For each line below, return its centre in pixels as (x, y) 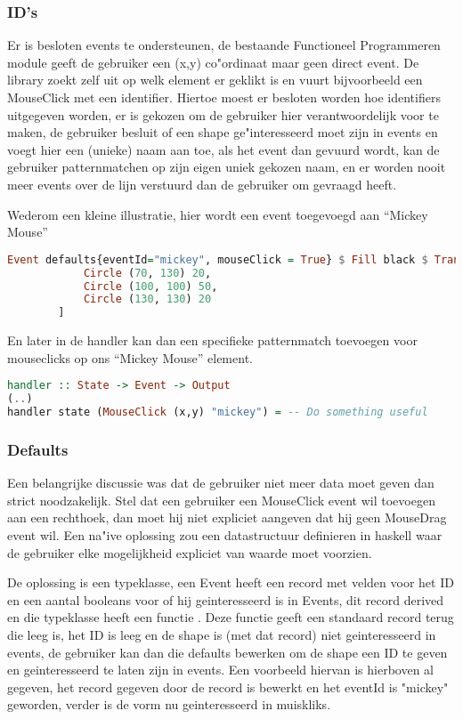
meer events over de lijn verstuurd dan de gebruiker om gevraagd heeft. (202, 184)
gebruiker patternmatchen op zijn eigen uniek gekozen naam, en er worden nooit (227, 167)
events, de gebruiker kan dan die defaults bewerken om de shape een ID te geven (227, 652)
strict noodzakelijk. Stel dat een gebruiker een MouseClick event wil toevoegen (221, 500)
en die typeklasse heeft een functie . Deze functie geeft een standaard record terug (231, 617)
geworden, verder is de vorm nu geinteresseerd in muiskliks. (169, 704)
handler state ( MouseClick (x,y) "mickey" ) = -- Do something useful (218, 412)
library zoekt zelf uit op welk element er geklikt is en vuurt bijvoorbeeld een (215, 80)
